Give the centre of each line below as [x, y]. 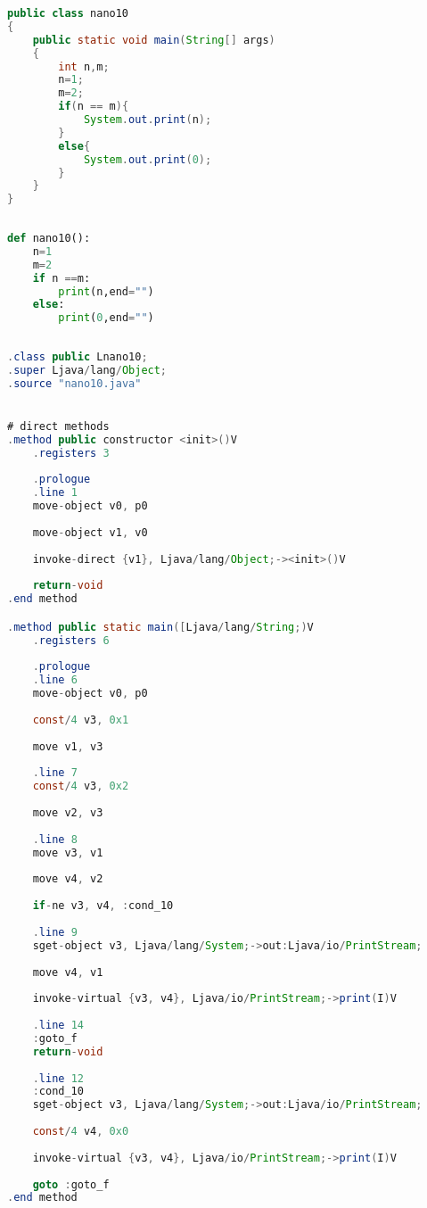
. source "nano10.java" [74, 383]
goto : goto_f [71, 1184]
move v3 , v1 [68, 852]
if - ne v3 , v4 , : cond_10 [103, 906]
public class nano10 [68, 13]
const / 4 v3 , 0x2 [81, 786]
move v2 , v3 [68, 813]
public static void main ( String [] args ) [154, 40]
